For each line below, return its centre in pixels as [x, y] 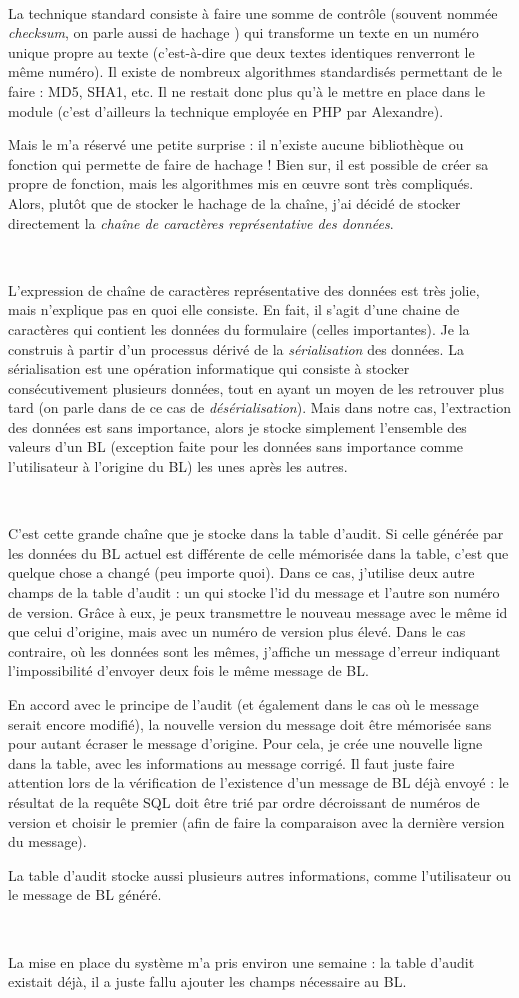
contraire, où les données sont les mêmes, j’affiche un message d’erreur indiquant [254, 650]
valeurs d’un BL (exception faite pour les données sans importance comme [236, 446]
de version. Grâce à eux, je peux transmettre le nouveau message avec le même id [258, 611]
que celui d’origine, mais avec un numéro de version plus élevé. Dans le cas [237, 631]
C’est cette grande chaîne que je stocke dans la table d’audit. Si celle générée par [256, 533]
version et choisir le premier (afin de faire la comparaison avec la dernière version [256, 821]
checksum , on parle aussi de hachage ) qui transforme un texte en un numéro [243, 32]
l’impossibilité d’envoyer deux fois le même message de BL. [188, 670]
